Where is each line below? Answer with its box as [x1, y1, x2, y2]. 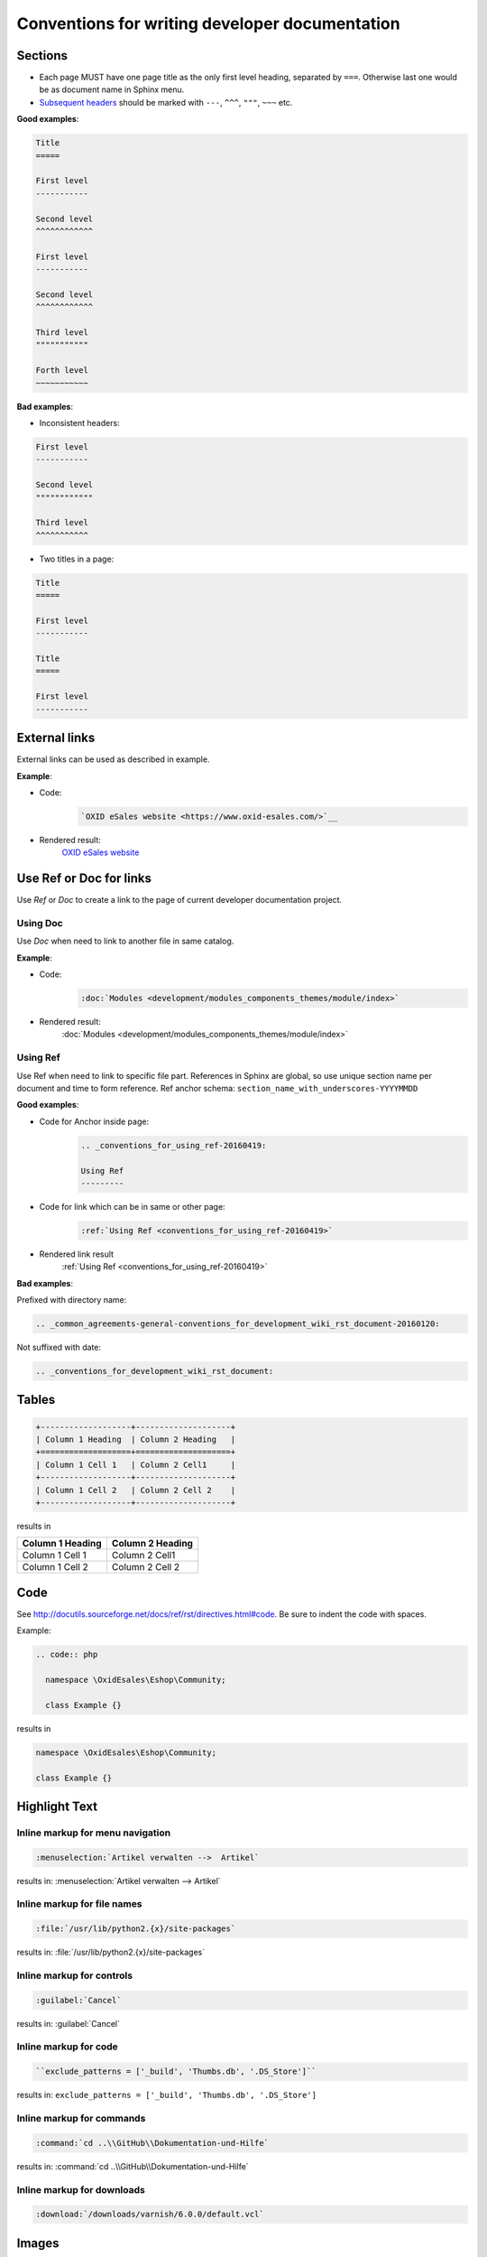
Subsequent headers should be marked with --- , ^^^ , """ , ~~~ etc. [39, 97, 293, 107]
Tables [16, 1392, 56, 1407]
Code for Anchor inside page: [39, 1116, 149, 1127]
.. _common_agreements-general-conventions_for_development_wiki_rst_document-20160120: [35, 1319, 441, 1329]
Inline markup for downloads [16, 2183, 146, 2196]
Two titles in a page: [39, 553, 115, 564]
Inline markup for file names [16, 1898, 143, 1910]
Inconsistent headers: [39, 418, 121, 429]
